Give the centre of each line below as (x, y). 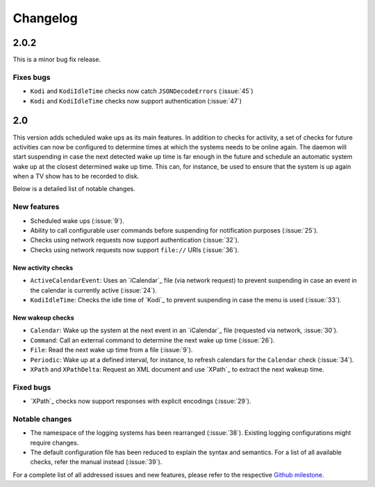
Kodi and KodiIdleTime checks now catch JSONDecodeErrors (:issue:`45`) (142, 91)
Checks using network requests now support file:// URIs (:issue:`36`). (135, 249)
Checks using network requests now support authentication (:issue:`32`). (135, 240)
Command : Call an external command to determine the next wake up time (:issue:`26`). (152, 340)
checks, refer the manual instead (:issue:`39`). (96, 462)
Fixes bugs (32, 77)
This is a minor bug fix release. (57, 60)
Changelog (45, 18)
